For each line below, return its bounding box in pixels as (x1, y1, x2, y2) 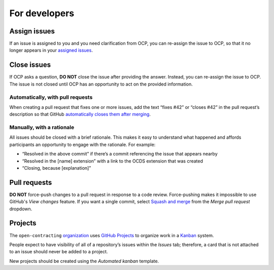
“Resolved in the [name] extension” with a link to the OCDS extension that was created (22, 158, 203, 164)
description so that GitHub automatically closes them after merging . (9, 111, 151, 118)
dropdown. (9, 206, 32, 212)
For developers (9, 8, 75, 19)
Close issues (9, 61, 51, 69)
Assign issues (9, 27, 55, 35)
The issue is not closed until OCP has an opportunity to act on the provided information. (9, 81, 193, 87)
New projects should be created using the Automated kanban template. (9, 258, 159, 264)
